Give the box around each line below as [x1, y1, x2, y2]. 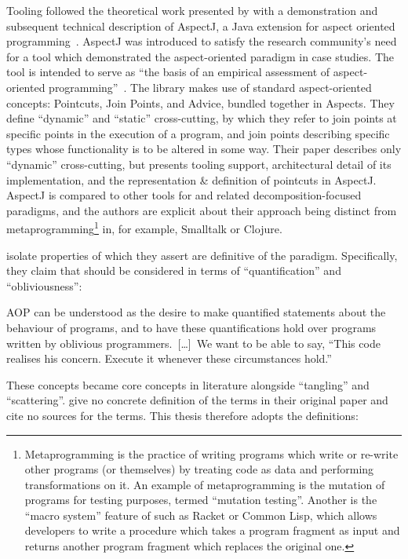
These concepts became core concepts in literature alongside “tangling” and [6, 376, 370, 393]
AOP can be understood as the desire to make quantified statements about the [6, 304, 386, 320]
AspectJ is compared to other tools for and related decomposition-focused [6, 187, 362, 203]
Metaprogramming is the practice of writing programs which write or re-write [24, 445, 399, 462]
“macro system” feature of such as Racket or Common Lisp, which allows [24, 506, 377, 523]
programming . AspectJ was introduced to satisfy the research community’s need [6, 33, 397, 49]
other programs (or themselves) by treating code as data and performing [24, 461, 374, 477]
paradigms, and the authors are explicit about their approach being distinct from [6, 202, 397, 218]
